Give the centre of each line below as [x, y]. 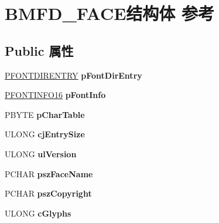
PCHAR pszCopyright [48, 193]
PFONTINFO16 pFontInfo [55, 95]
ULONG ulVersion [41, 153]
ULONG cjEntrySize [45, 134]
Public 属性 [39, 50]
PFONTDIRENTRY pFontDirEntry [73, 75]
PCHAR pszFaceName [49, 173]
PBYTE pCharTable [45, 114]
